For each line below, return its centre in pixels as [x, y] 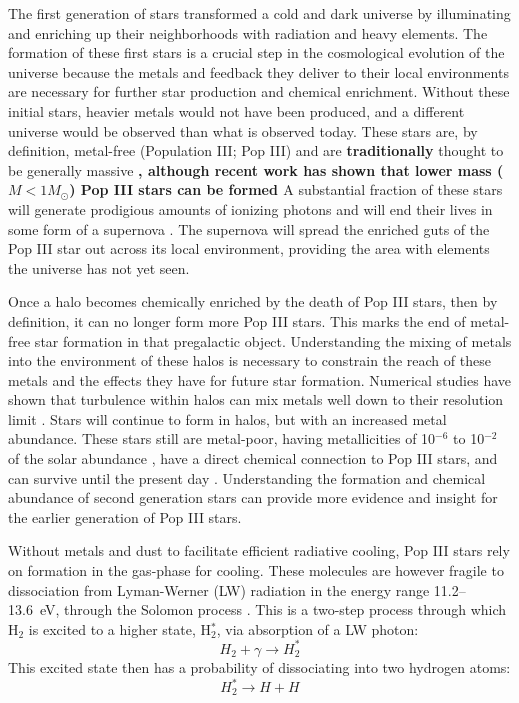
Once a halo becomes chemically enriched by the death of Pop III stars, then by [253, 301]
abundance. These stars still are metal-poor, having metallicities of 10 [222, 438]
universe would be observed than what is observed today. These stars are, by [243, 130]
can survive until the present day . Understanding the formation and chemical [247, 477]
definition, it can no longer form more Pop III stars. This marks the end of [237, 320]
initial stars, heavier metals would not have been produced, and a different [236, 110]
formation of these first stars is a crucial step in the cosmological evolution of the [256, 52]
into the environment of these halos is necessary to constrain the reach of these [249, 360]
